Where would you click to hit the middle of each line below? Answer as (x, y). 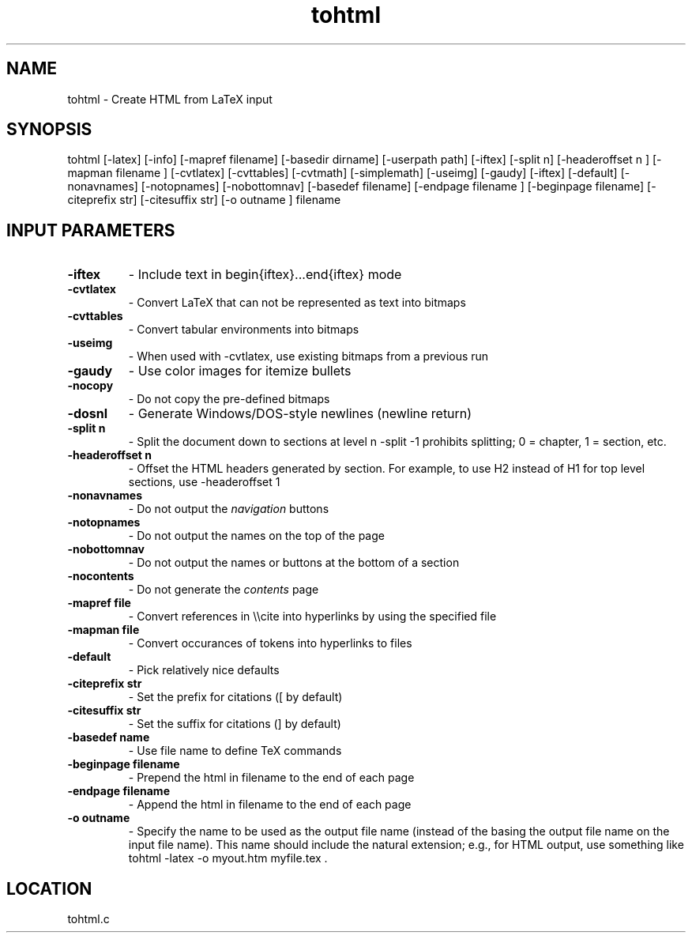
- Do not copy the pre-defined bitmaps (229, 399)
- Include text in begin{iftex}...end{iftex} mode (265, 275)
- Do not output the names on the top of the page (256, 536)
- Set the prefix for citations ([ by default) (235, 697)
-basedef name (109, 737)
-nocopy (90, 386)
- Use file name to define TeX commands (235, 751)
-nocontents (101, 576)
